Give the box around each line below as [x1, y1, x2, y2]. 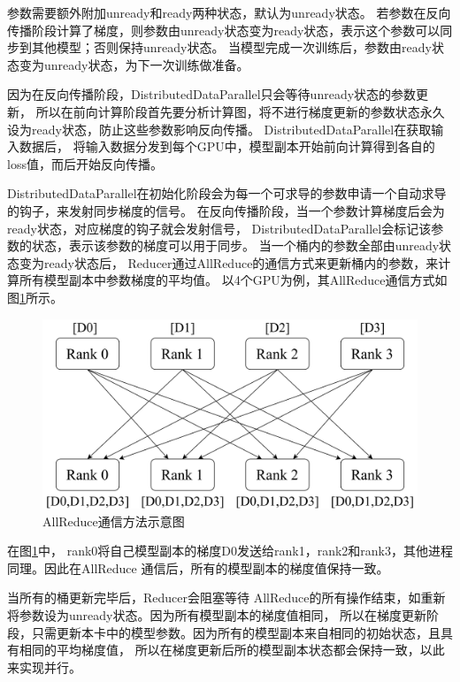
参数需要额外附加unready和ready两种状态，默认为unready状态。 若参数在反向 [7, 4, 451, 21]
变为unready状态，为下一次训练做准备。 [19, 55, 249, 73]
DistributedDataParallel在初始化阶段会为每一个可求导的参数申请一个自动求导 [7, 184, 447, 203]
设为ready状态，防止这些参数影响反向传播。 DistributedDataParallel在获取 [7, 119, 432, 138]
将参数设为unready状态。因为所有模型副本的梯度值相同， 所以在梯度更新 [7, 605, 427, 624]
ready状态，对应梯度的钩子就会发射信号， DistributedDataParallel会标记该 [7, 218, 432, 237]
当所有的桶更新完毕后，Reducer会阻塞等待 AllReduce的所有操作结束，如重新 [7, 588, 446, 607]
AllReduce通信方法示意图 [42, 511, 185, 530]
